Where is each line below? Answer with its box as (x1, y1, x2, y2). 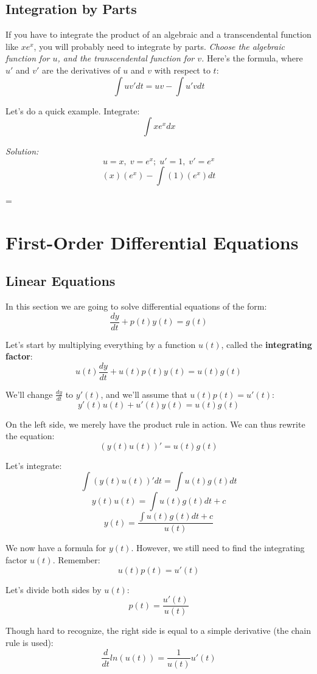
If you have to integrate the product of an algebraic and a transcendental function (5, 28, 312, 41)
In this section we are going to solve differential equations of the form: (5, 299, 267, 312)
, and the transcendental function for (57, 52, 195, 64)
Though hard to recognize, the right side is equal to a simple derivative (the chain (5, 624, 312, 637)
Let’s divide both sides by (5, 583, 102, 596)
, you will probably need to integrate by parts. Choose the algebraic (33, 40, 285, 52)
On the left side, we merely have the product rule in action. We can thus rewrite (5, 417, 305, 430)
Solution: (5, 145, 39, 158)
